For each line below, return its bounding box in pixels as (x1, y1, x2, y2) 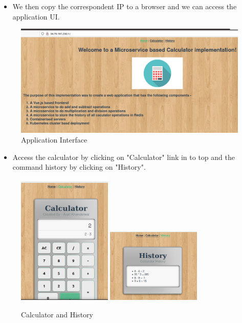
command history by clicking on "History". (12, 161, 146, 172)
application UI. (12, 11, 60, 22)
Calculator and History (21, 309, 93, 319)
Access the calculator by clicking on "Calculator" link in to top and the (12, 151, 235, 162)
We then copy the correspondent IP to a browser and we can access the (12, 1, 237, 11)
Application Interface (21, 134, 87, 145)
